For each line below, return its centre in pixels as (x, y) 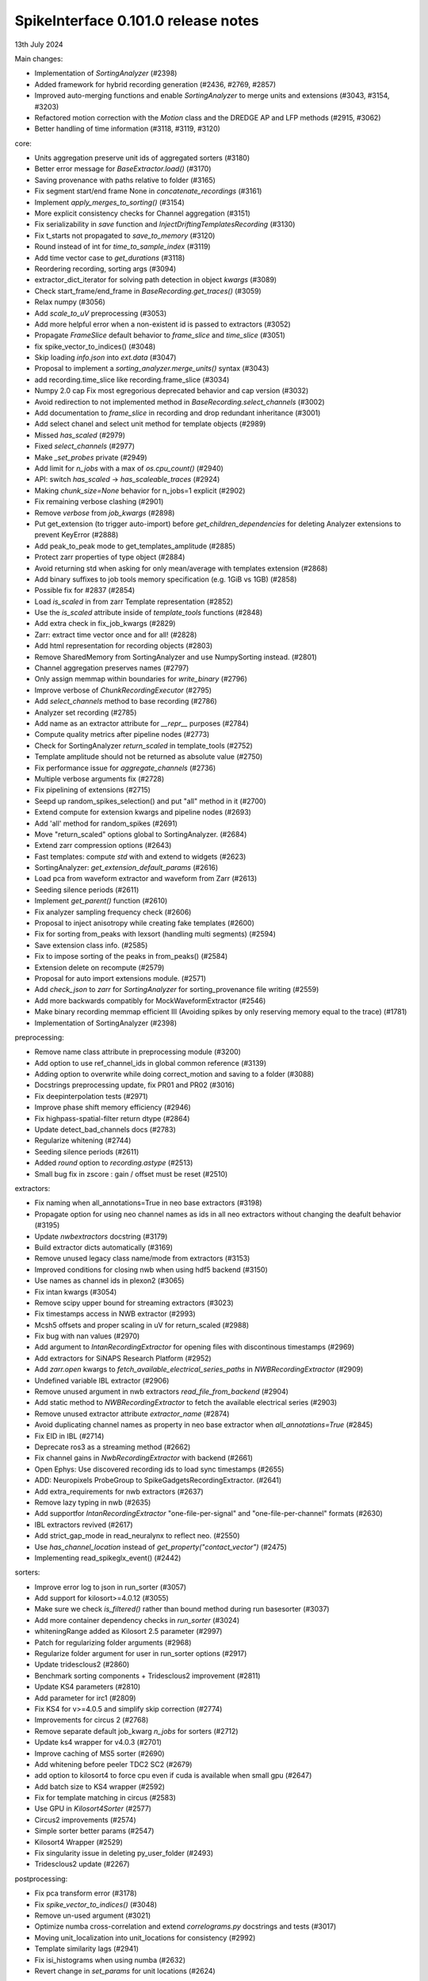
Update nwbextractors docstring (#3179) (101, 1236)
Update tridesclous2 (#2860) (82, 1665)
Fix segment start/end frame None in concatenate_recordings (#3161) (148, 191)
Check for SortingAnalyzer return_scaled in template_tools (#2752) (143, 746)
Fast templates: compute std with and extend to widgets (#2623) (140, 857)
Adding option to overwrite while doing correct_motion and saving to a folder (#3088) (174, 1074)
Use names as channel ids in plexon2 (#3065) (109, 1281)
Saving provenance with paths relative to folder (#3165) (125, 180)
